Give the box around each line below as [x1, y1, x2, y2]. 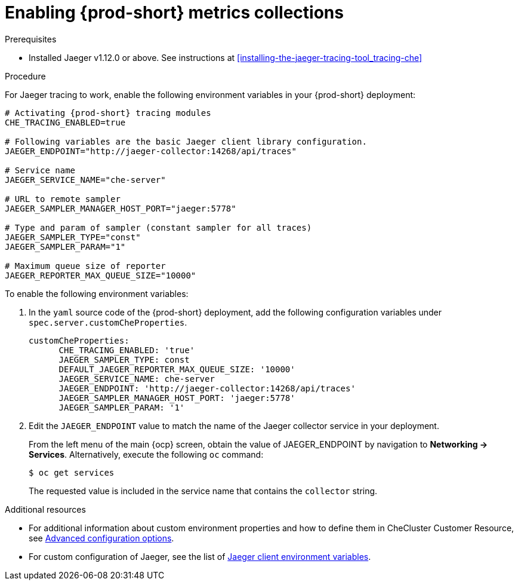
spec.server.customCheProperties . [29, 317, 187, 327]
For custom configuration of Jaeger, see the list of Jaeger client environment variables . [29, 551, 371, 562]
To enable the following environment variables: [5, 288, 189, 299]
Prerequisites [5, 33, 57, 44]
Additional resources [5, 504, 86, 514]
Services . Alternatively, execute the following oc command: [29, 449, 264, 460]
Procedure [5, 71, 46, 81]
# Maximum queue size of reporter [5, 261, 166, 271]
